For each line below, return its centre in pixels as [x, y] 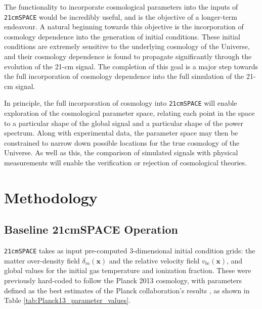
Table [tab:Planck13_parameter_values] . [68, 300]
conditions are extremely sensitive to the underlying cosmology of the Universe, [127, 46]
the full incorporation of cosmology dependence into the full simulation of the [124, 76]
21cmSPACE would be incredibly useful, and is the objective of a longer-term [121, 16]
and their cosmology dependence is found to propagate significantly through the [128, 56]
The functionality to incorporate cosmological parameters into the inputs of [121, 7]
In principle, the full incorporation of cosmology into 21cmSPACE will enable [121, 103]
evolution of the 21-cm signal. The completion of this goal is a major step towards [131, 66]
